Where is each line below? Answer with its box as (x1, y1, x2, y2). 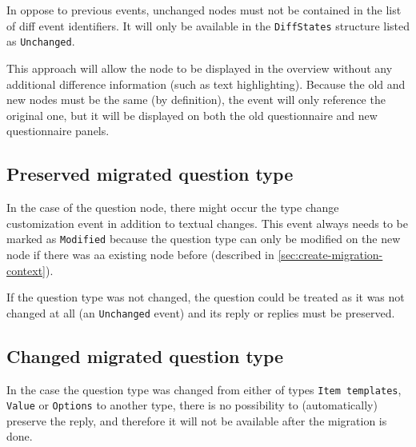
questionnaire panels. (6, 122, 110, 139)
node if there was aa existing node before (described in (6, 245, 274, 262)
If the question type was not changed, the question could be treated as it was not (6, 289, 405, 305)
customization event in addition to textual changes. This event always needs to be (6, 214, 409, 231)
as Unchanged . (6, 33, 75, 50)
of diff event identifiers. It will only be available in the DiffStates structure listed (6, 17, 410, 34)
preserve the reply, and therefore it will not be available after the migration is (6, 412, 387, 429)
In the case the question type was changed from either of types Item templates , (6, 381, 402, 397)
